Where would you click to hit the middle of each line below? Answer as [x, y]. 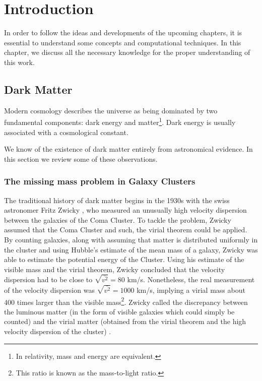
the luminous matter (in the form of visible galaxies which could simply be [119, 311]
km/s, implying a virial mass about [191, 290]
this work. [19, 62]
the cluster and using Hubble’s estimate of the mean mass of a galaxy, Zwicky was [131, 249]
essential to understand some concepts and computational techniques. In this [123, 42]
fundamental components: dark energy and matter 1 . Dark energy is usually [120, 121]
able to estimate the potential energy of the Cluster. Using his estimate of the [124, 259]
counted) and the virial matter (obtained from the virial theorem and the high [125, 321]
